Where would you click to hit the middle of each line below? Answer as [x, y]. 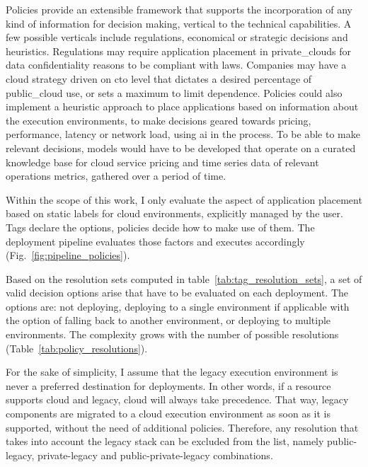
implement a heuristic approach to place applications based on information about [182, 106]
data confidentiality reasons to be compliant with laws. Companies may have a [176, 65]
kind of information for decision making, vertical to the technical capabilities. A [179, 23]
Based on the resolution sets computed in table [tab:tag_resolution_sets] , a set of [184, 278]
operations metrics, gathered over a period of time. [116, 176]
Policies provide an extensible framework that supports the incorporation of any [179, 9]
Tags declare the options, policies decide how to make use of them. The [160, 227]
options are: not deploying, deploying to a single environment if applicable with [178, 306]
